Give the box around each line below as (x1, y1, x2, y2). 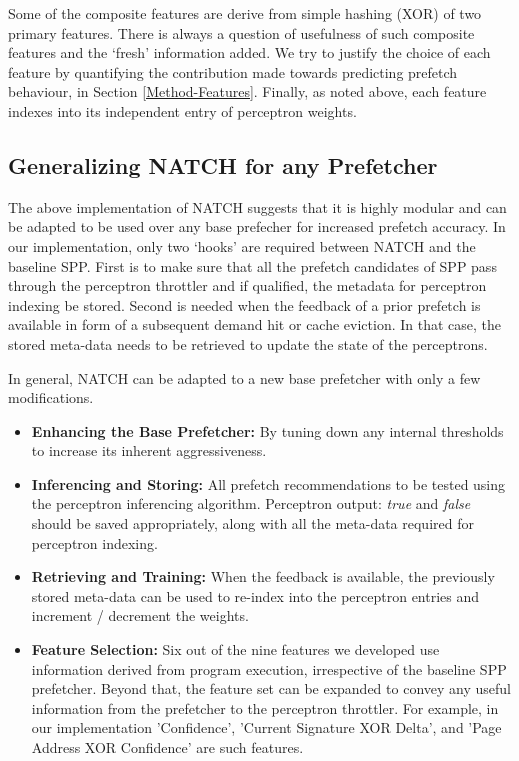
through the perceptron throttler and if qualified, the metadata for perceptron (8, 275, 487, 296)
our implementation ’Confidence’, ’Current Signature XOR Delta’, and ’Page (31, 717, 502, 738)
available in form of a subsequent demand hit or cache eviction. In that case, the (8, 314, 502, 335)
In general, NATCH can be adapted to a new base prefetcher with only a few (8, 367, 481, 388)
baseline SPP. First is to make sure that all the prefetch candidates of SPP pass (8, 255, 497, 276)
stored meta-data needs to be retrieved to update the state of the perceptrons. (8, 333, 488, 354)
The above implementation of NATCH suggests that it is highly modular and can (8, 196, 507, 217)
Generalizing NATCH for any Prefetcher (8, 149, 438, 180)
